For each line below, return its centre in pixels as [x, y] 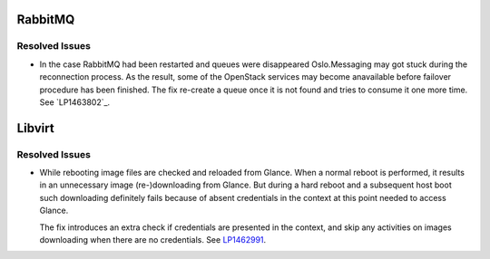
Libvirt [35, 128]
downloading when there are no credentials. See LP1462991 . [153, 240]
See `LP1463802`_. [75, 102]
